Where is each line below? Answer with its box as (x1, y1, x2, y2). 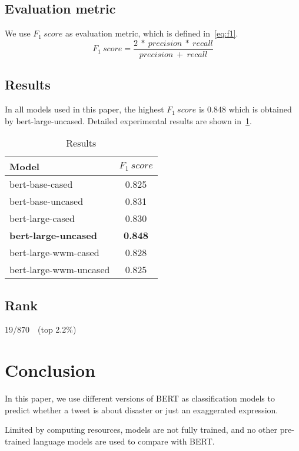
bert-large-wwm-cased (9, 246, 99, 260)
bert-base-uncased (9, 194, 84, 208)
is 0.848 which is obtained (199, 103, 292, 115)
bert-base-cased (9, 177, 73, 191)
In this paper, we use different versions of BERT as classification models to (5, 392, 275, 404)
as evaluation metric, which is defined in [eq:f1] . (65, 27, 238, 39)
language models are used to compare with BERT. (33, 435, 215, 447)
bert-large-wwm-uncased (9, 263, 110, 277)
